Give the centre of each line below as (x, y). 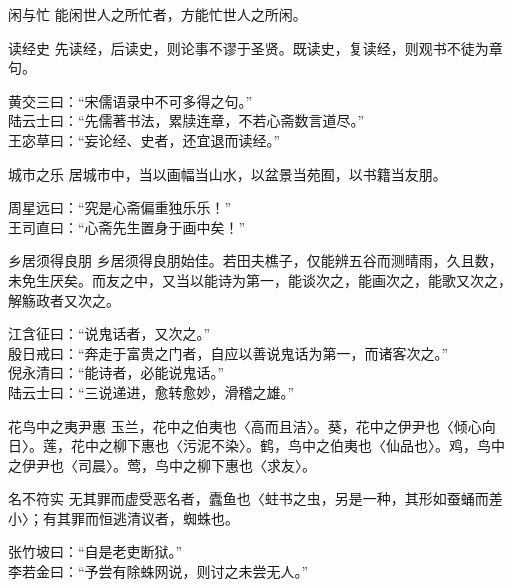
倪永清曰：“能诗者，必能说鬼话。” (116, 372)
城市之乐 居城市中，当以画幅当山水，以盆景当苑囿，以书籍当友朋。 (227, 173)
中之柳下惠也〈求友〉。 (242, 464)
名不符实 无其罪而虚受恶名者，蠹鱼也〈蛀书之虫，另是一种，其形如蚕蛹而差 (255, 498)
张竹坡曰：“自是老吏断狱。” (95, 551)
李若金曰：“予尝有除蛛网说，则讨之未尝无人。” (158, 571)
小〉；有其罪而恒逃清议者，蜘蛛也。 (123, 517)
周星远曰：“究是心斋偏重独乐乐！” (120, 207)
